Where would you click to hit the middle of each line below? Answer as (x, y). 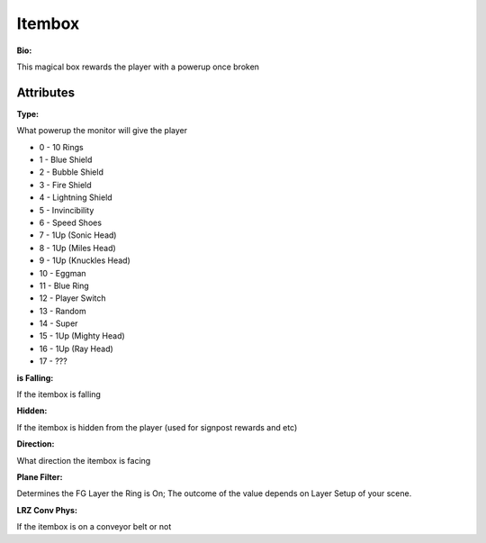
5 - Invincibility (67, 210)
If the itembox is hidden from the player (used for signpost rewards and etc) (157, 427)
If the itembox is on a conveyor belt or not (94, 527)
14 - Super (58, 323)
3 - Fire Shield (65, 185)
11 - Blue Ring (64, 285)
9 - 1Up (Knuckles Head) (85, 260)
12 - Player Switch (73, 298)
